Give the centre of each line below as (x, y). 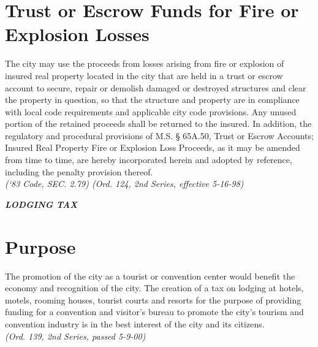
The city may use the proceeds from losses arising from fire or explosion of (145, 63)
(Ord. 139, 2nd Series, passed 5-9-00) (75, 336)
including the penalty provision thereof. (79, 171)
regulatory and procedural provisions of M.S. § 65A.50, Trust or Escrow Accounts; (159, 135)
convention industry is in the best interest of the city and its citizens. (135, 323)
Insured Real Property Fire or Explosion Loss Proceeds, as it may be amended (153, 147)
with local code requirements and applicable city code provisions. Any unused (151, 111)
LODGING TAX (41, 204)
